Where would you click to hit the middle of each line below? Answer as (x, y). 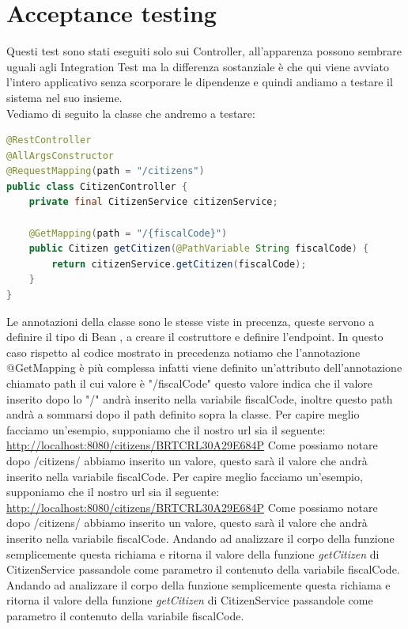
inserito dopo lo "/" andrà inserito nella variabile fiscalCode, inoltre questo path (200, 398)
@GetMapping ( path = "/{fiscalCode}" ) (128, 233)
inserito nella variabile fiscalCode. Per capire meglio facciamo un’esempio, (185, 476)
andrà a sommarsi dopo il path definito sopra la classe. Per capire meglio (183, 414)
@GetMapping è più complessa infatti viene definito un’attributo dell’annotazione (204, 368)
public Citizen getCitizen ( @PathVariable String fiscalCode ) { (199, 249)
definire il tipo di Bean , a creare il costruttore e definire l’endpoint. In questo (195, 337)
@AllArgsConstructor (60, 155)
